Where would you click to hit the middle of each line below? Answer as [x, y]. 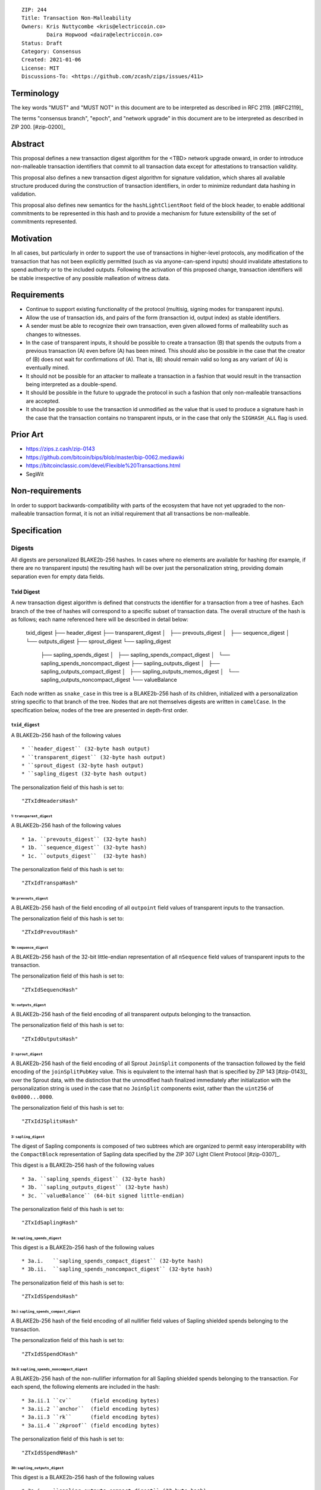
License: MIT [40, 68]
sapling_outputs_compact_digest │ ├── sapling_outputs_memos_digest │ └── [140, 671]
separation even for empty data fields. [58, 576]
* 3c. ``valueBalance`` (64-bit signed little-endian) [103, 1196]
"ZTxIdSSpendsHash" [50, 1297]
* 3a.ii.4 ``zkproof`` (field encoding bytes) [91, 1425]
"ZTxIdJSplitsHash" [50, 1121]
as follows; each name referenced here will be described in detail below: [100, 619]
